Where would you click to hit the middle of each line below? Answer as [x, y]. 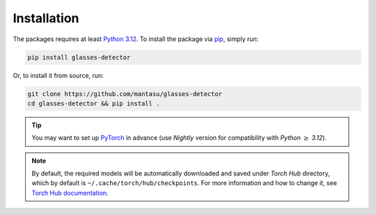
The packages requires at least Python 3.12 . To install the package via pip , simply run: [136, 39]
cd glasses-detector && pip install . [94, 103]
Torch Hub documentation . [70, 193]
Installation [46, 18]
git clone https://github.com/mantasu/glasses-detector [125, 94]
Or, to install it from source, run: [58, 75]
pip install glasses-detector [79, 57]
